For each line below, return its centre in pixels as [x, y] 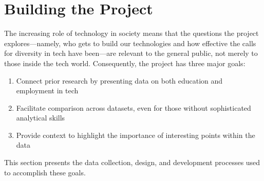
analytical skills [41, 118]
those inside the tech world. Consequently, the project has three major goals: [125, 63]
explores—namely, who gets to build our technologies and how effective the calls [130, 43]
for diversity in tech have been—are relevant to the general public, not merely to [131, 53]
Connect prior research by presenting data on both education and [119, 80]
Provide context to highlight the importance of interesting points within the [136, 135]
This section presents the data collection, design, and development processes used [132, 162]
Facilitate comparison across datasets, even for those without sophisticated [134, 107]
